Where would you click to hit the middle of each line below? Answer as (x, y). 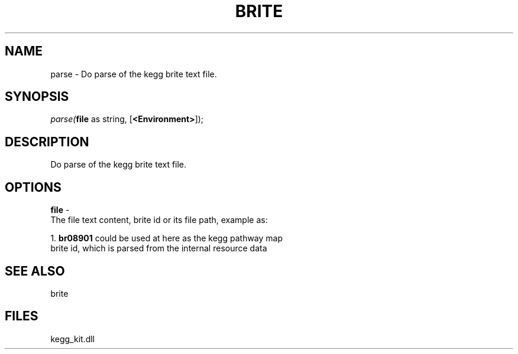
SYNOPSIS (37, 97)
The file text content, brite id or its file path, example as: (159, 220)
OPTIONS (33, 187)
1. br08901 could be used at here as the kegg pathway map (167, 238)
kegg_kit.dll (72, 339)
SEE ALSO (35, 271)
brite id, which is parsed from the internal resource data (159, 248)
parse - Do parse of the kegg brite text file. (134, 74)
